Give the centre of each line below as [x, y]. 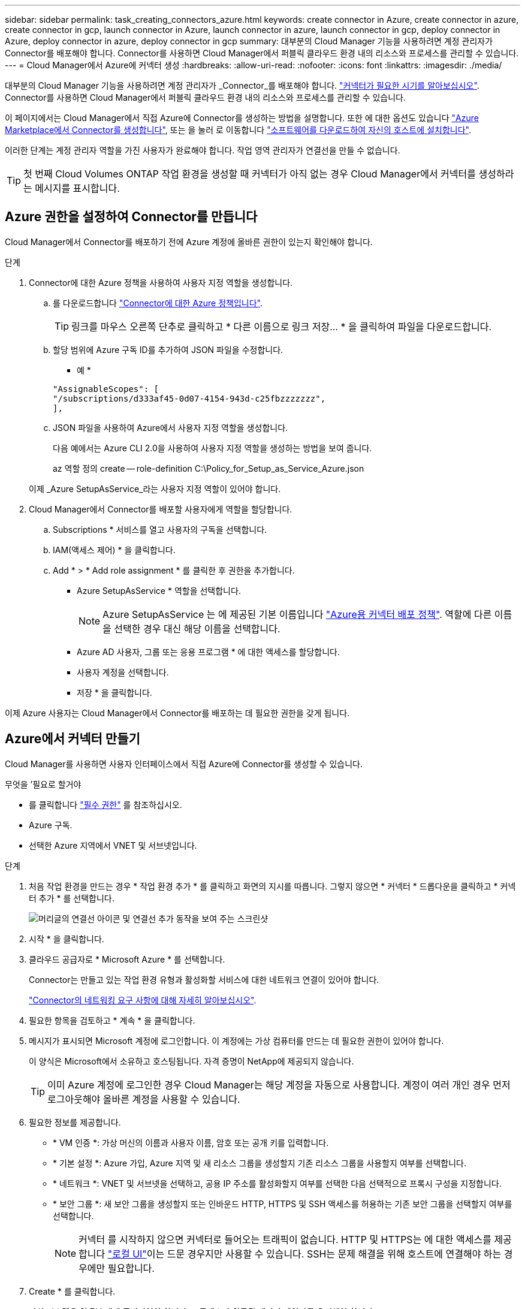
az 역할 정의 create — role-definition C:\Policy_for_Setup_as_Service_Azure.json [209, 468]
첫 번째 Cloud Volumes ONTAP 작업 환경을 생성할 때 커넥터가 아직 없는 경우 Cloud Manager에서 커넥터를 [250, 174]
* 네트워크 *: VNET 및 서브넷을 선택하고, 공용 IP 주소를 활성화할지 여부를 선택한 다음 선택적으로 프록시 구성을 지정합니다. [277, 1183]
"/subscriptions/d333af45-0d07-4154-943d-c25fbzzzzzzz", [189, 398]
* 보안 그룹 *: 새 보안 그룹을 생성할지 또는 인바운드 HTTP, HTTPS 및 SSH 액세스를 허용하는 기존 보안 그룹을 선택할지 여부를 [283, 1204]
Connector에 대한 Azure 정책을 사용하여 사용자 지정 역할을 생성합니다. [161, 282]
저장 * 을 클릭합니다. [114, 692]
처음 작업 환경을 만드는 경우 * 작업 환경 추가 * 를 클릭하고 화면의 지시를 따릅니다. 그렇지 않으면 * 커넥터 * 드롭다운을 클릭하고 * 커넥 [272, 886]
